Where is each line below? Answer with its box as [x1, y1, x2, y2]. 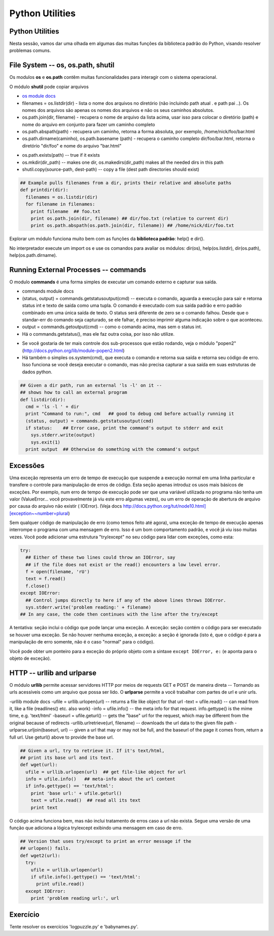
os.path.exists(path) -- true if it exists [22, 152, 100, 158]
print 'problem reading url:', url [30, 895, 119, 901]
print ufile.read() [36, 881, 85, 887]
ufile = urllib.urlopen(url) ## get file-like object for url [25, 769, 186, 775]
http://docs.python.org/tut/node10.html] [123, 503, 207, 509]
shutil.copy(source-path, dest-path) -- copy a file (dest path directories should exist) [22, 166, 200, 172]
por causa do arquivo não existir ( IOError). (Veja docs [9, 503, 122, 509]
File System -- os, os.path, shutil [9, 61, 115, 70]
